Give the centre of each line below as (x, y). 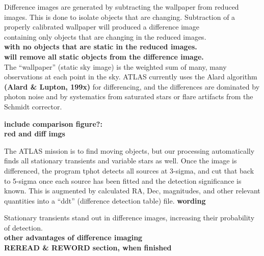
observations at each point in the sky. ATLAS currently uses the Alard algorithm (131, 77)
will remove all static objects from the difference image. (104, 56)
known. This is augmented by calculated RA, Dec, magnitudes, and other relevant (132, 191)
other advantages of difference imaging (73, 237)
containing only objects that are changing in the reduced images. (105, 36)
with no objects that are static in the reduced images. (101, 47)
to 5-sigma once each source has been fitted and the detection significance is (123, 180)
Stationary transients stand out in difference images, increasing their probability (129, 218)
